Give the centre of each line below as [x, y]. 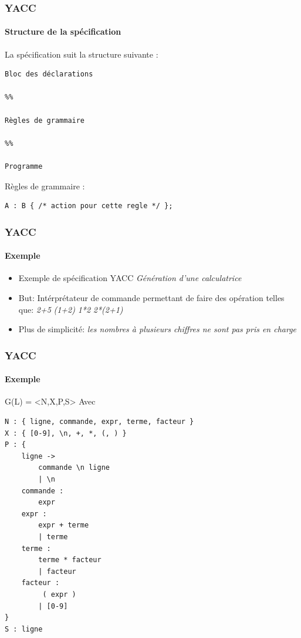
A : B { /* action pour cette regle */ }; [89, 206]
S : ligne [24, 629]
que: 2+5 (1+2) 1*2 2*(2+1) [71, 309]
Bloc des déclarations [49, 74]
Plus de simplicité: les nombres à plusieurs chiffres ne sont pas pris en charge [158, 329]
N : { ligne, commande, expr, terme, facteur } [99, 422]
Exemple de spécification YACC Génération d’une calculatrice [130, 278]
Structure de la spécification [63, 31]
